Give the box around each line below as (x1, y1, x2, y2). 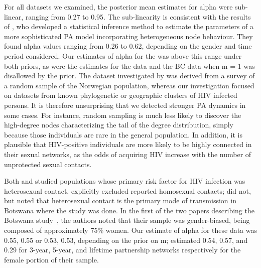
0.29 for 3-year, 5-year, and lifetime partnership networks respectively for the (4, 244, 241, 255)
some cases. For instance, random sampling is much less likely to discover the (4, 109, 241, 120)
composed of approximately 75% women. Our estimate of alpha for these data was (4, 225, 257, 235)
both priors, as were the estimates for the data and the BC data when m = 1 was (4, 60, 255, 71)
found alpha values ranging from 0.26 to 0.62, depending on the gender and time (4, 41, 252, 51)
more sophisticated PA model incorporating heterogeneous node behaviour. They (4, 31, 253, 41)
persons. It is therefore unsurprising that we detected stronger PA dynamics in (4, 99, 246, 110)
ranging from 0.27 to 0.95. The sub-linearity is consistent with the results (25, 11, 251, 22)
